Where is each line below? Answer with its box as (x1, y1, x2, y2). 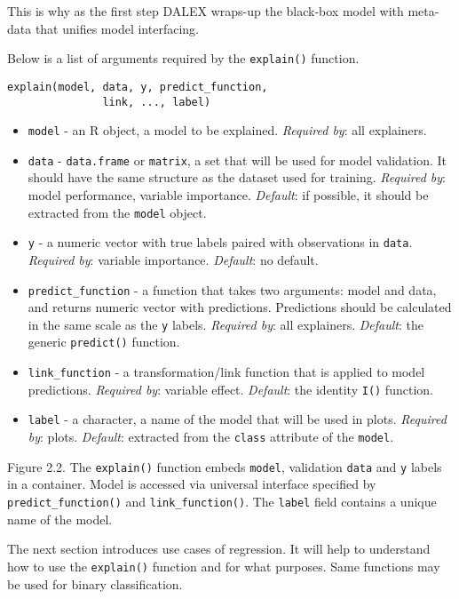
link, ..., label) (102, 95, 211, 108)
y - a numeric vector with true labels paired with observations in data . (28, 233, 413, 252)
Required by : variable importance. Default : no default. (28, 250, 319, 268)
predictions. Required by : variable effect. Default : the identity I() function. (28, 379, 433, 398)
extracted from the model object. (28, 203, 207, 221)
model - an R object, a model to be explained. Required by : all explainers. (28, 121, 427, 140)
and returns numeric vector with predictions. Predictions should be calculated (28, 298, 452, 316)
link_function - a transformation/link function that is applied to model (28, 363, 425, 381)
